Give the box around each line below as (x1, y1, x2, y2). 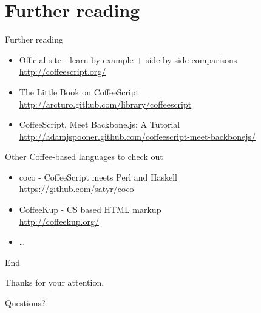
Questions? (5, 297, 46, 309)
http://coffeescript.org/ (19, 65, 106, 78)
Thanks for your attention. (5, 276, 104, 289)
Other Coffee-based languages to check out (5, 150, 163, 163)
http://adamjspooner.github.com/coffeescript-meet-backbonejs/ (19, 129, 256, 142)
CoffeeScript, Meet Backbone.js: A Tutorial (19, 118, 180, 131)
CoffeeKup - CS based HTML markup (19, 203, 161, 216)
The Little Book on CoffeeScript (19, 85, 139, 98)
